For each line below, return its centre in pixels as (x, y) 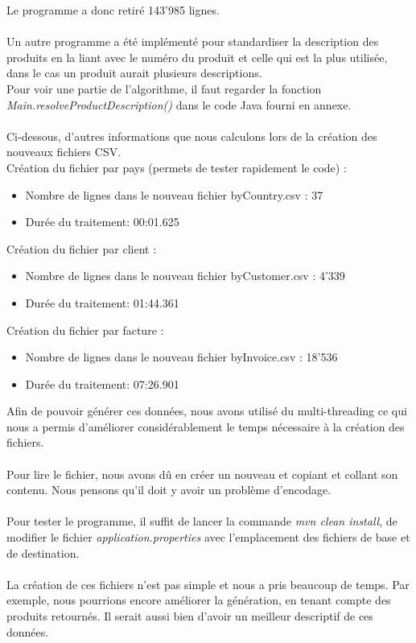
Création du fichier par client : (82, 248)
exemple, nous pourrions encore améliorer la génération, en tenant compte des (199, 600)
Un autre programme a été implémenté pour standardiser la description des (193, 41)
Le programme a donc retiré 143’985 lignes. (113, 10)
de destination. (43, 552)
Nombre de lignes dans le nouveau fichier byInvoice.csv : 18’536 (181, 357)
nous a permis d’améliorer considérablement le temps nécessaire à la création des (206, 426)
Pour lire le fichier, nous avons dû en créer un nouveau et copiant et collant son (202, 474)
